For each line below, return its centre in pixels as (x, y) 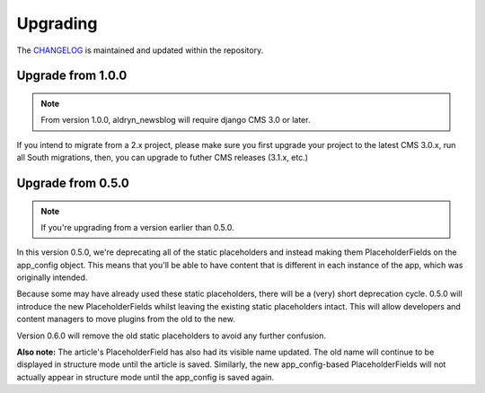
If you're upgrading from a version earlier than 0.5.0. (137, 227)
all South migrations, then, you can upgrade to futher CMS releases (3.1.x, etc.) (163, 158)
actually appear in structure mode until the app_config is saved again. (145, 377)
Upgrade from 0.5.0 (73, 183)
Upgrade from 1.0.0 (72, 76)
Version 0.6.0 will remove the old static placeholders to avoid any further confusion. (172, 336)
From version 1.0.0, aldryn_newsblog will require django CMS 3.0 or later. (176, 120)
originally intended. (52, 277)
